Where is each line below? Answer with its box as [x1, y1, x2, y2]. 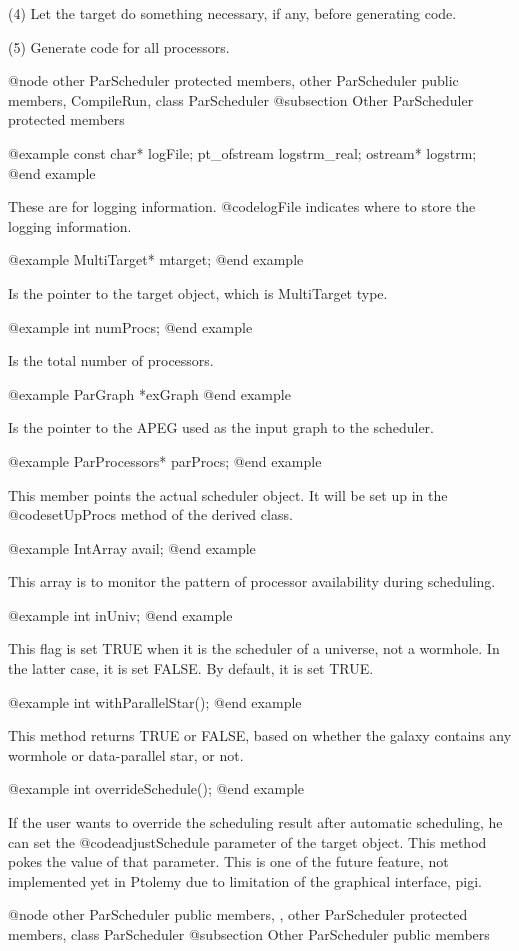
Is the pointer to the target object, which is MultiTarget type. [8, 282, 388, 303]
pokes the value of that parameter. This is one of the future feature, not [8, 851, 449, 872]
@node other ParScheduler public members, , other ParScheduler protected [8, 904, 468, 925]
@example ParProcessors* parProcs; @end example [8, 450, 322, 471]
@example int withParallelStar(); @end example [8, 691, 302, 712]
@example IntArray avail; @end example [8, 537, 256, 558]
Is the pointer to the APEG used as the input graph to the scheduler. [8, 417, 434, 438]
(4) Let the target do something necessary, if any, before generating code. [8, 3, 457, 23]
